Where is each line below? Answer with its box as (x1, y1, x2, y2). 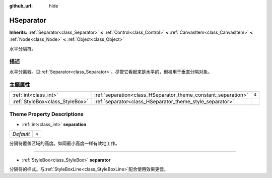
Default (12, 131, 30, 138)
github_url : (9, 3, 33, 9)
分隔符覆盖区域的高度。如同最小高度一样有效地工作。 (9, 140, 120, 146)
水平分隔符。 (9, 45, 36, 51)
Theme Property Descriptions (9, 111, 84, 118)
